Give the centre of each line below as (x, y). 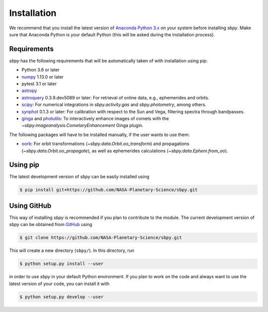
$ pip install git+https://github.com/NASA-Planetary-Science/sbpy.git (109, 190)
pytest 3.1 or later (39, 84)
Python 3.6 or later (40, 70)
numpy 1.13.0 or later (43, 77)
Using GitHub (30, 205)
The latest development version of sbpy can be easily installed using (79, 177)
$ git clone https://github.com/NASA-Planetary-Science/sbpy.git (101, 238)
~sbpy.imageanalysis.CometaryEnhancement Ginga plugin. (82, 125)
